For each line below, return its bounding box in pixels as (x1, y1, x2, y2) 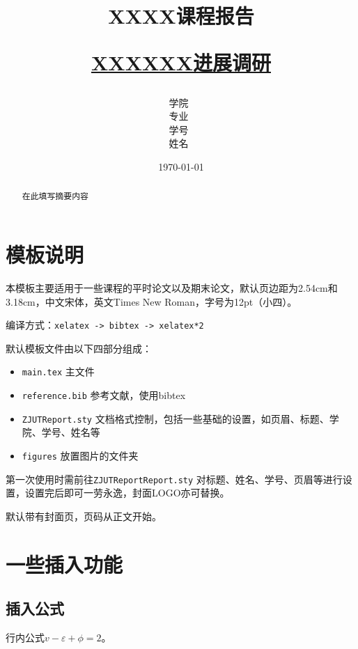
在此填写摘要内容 (22, 190, 88, 202)
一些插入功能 (6, 549, 123, 578)
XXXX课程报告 (108, 1, 254, 30)
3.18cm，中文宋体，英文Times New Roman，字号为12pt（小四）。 (6, 294, 297, 308)
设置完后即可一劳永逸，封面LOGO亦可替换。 (24, 485, 230, 500)
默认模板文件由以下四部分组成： (6, 341, 152, 355)
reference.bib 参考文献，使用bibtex (22, 388, 186, 402)
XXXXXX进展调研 (91, 48, 271, 77)
